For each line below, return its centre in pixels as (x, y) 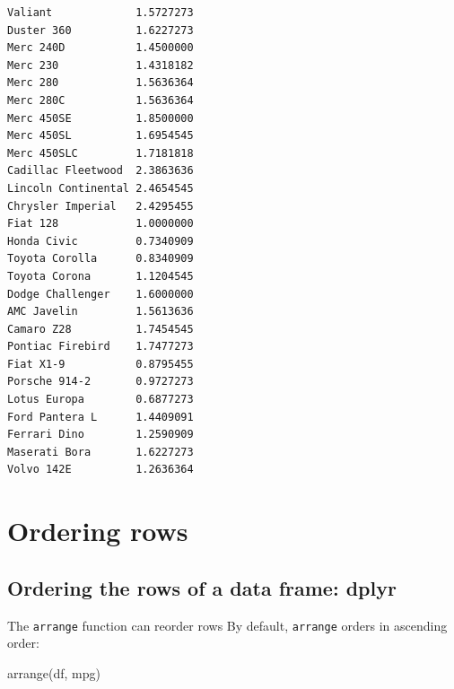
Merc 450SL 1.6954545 (100, 136)
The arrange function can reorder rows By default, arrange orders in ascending (227, 625)
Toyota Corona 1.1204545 (100, 276)
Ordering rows (98, 531)
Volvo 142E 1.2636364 (100, 470)
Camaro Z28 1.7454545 (100, 329)
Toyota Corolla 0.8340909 (100, 259)
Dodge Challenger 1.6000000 (100, 294)
